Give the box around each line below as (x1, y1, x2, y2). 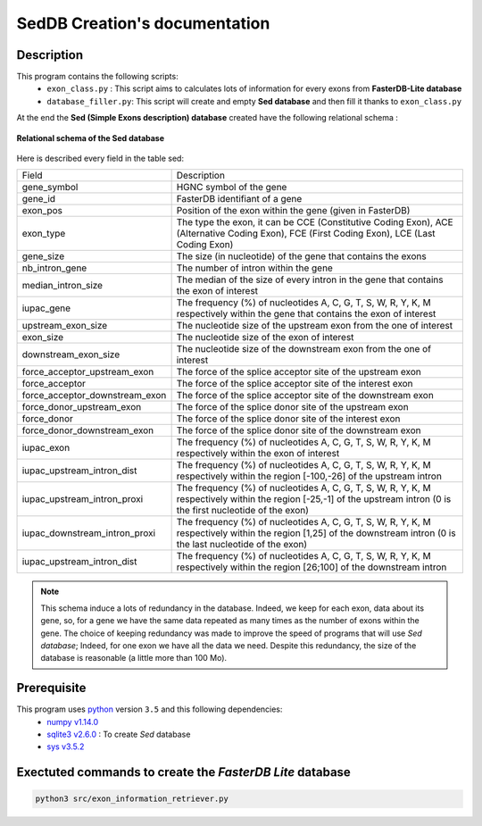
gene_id (21, 193, 56, 205)
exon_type (21, 228, 66, 240)
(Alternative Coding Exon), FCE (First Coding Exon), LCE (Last (176, 228, 436, 240)
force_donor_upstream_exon (21, 401, 142, 413)
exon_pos (21, 204, 62, 217)
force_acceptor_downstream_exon (21, 389, 167, 402)
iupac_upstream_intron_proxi (21, 493, 144, 505)
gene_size (21, 250, 65, 263)
